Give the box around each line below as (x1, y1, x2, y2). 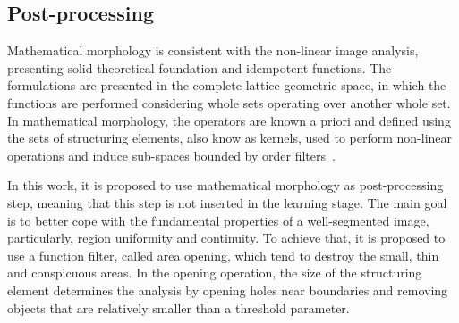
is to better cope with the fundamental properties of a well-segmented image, (7, 211, 429, 229)
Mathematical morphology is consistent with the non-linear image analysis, (7, 41, 419, 60)
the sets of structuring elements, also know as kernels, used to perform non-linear (7, 128, 453, 147)
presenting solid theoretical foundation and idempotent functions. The (7, 58, 392, 77)
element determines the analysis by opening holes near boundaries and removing (7, 280, 448, 299)
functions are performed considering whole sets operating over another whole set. (7, 93, 451, 112)
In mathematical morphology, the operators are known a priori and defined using (7, 111, 451, 129)
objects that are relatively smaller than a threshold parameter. (7, 298, 350, 317)
